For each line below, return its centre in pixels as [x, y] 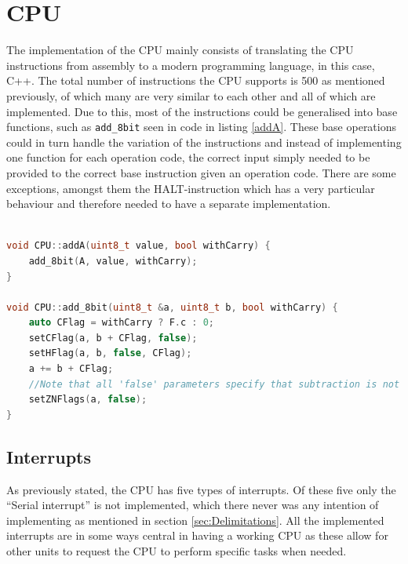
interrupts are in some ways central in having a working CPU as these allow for [197, 535]
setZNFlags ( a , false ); [88, 400]
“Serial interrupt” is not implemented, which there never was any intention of [193, 505]
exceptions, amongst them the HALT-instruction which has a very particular [191, 188]
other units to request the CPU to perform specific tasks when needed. [177, 551]
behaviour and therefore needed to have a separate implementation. [169, 204]
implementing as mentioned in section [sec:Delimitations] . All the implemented [195, 520]
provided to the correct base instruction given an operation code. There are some [201, 172]
